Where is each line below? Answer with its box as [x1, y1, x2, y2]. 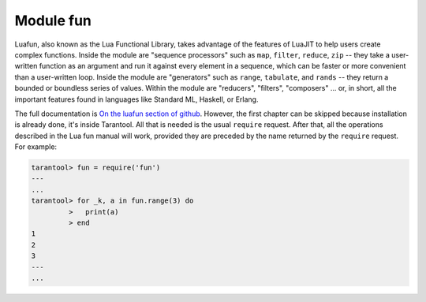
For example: [14, 142, 58, 151]
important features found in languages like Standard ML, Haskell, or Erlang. [14, 95, 259, 104]
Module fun [14, 12, 92, 29]
